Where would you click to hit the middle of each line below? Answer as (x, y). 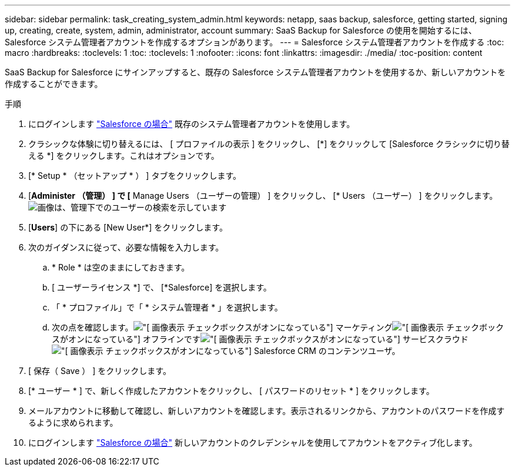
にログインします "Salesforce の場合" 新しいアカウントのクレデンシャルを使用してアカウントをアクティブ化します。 (253, 442)
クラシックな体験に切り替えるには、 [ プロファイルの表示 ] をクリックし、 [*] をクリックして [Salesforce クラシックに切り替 (269, 144)
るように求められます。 (73, 422)
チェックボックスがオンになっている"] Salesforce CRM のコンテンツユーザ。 (253, 351)
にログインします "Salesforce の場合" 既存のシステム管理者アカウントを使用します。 (192, 124)
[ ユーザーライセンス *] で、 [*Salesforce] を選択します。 (162, 287)
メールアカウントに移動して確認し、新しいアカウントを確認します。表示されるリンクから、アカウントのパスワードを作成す (267, 411)
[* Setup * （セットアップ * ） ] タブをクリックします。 (135, 176)
